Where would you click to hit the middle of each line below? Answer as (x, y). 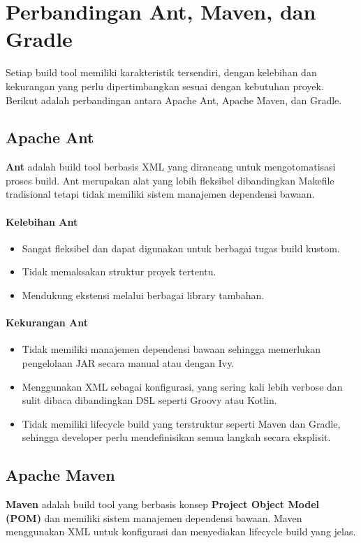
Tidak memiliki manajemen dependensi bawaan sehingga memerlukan (171, 349)
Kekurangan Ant (47, 323)
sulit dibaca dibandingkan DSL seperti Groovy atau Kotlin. (149, 400)
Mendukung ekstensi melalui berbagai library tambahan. (143, 295)
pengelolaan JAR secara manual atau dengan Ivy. (128, 363)
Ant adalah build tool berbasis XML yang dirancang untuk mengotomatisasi (171, 167)
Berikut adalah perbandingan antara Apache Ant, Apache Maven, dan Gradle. (174, 100)
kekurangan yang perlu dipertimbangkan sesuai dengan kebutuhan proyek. (165, 86)
